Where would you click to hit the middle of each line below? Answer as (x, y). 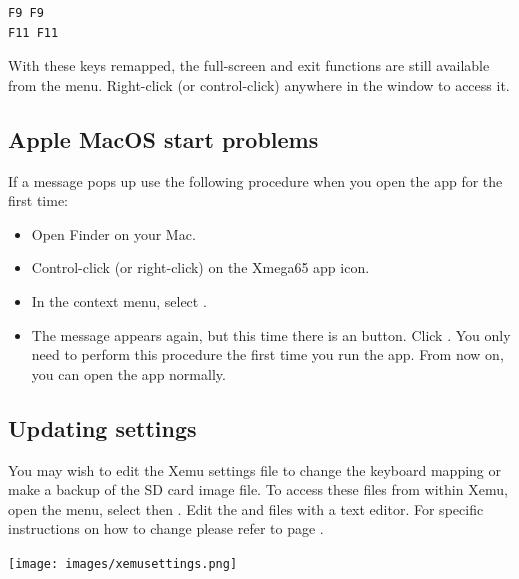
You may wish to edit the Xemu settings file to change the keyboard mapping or (255, 469)
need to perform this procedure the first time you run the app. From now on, (267, 354)
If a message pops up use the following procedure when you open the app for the (255, 180)
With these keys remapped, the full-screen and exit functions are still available (249, 65)
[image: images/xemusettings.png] (123, 563)
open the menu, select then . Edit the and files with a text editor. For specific (246, 508)
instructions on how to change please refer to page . (166, 528)
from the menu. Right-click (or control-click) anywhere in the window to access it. (259, 84)
